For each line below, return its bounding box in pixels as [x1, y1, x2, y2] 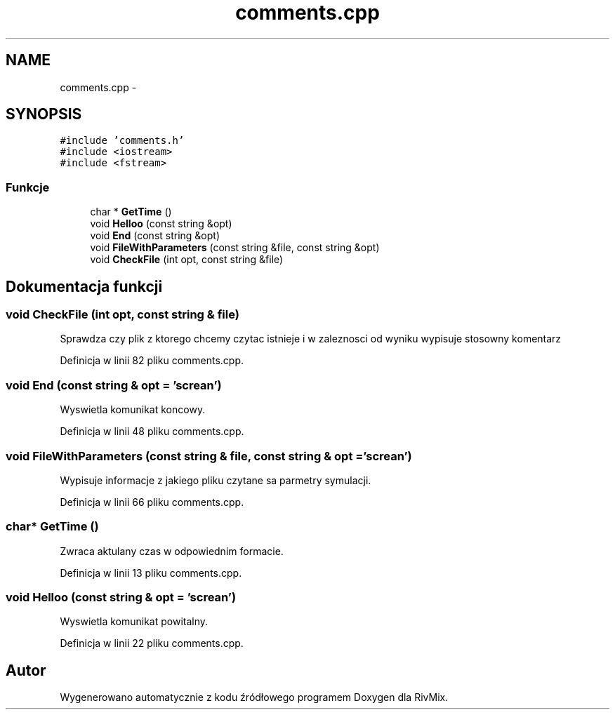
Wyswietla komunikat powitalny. [60, 615, 209, 628]
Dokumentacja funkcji [6, 277, 163, 295]
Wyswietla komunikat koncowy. [60, 403, 206, 416]
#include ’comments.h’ [60, 135, 185, 147]
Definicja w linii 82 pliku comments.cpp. [60, 354, 244, 367]
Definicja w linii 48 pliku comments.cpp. [60, 425, 244, 438]
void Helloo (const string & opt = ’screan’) [6, 590, 237, 605]
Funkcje [6, 180, 50, 194]
